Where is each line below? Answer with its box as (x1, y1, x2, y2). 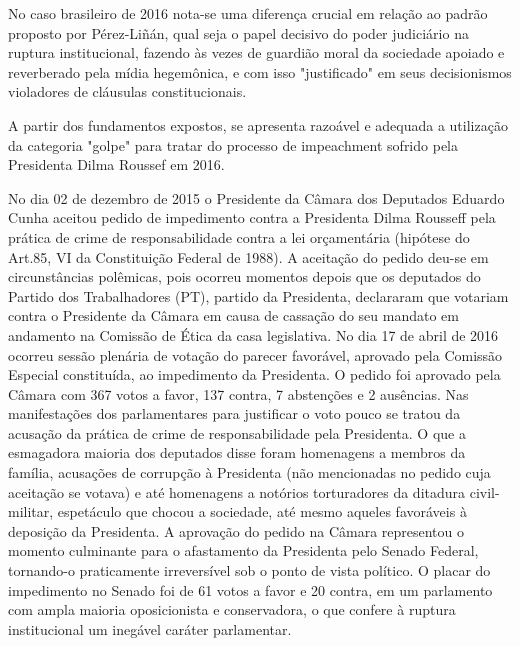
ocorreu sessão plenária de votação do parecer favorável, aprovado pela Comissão (8, 344, 503, 365)
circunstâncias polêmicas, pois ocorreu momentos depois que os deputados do (8, 266, 481, 287)
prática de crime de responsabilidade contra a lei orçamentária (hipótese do (8, 226, 470, 247)
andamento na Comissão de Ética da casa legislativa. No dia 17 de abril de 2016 (8, 324, 499, 345)
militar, (8, 501, 54, 522)
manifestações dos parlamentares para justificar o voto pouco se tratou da (8, 403, 461, 424)
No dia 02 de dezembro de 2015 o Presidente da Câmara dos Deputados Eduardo (8, 187, 505, 208)
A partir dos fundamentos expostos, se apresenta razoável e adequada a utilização (8, 114, 508, 135)
